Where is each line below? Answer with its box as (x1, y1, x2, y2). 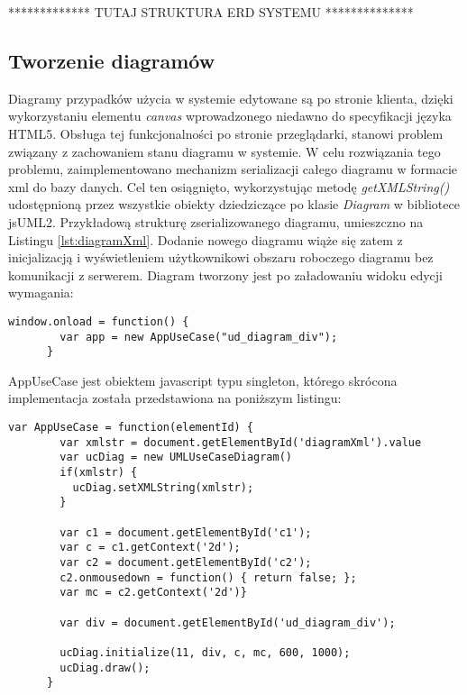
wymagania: (8, 283, 74, 302)
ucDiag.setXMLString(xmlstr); (72, 480, 254, 494)
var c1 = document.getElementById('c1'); (60, 526, 312, 539)
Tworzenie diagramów (8, 46, 215, 74)
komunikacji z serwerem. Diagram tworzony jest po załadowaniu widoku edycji (8, 265, 443, 284)
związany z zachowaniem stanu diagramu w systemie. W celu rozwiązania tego (8, 142, 441, 160)
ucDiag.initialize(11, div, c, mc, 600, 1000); (60, 645, 351, 659)
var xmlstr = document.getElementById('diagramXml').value (60, 435, 422, 449)
